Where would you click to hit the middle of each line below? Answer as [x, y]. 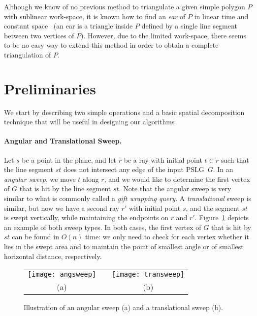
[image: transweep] [148, 274]
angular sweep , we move [40, 179]
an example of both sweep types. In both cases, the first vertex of [103, 227]
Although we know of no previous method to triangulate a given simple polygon [125, 6]
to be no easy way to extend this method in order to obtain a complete [111, 45]
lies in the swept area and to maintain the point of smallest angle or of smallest [124, 246]
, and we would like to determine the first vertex [177, 179]
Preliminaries [50, 88]
